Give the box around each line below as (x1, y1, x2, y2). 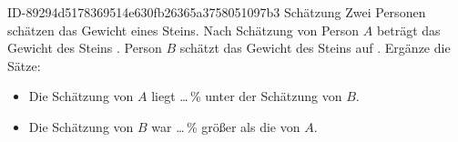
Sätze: (7, 56, 41, 75)
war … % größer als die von (151, 117, 300, 136)
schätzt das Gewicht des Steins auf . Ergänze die (179, 38, 451, 57)
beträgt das (376, 20, 441, 39)
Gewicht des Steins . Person (7, 38, 162, 57)
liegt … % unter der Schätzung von (151, 86, 342, 106)
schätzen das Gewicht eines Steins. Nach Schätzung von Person (7, 20, 360, 39)
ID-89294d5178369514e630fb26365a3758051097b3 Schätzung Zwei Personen (7, 3, 426, 21)
